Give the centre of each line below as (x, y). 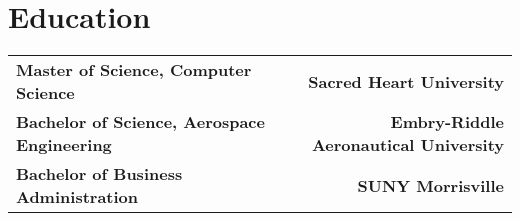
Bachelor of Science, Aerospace (140, 122)
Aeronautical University (407, 145)
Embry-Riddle (447, 122)
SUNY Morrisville (430, 185)
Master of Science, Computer (134, 70)
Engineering (64, 145)
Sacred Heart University (406, 81)
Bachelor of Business (99, 174)
